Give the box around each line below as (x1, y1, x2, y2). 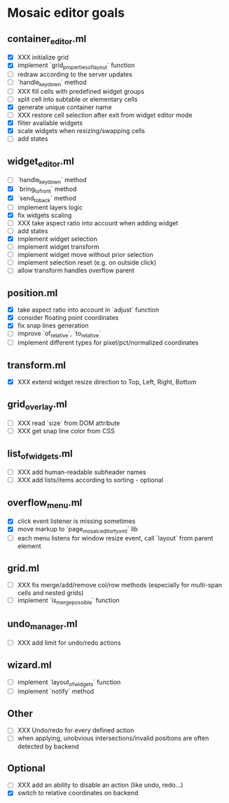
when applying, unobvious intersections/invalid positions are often (17, 734, 209, 743)
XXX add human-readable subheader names (17, 468, 146, 477)
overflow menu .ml (7, 496, 83, 510)
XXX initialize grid (17, 53, 69, 62)
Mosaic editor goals (7, 5, 125, 21)
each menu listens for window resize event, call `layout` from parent (17, 534, 214, 543)
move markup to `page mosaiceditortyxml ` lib (17, 525, 138, 535)
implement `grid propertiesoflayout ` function (17, 61, 135, 71)
